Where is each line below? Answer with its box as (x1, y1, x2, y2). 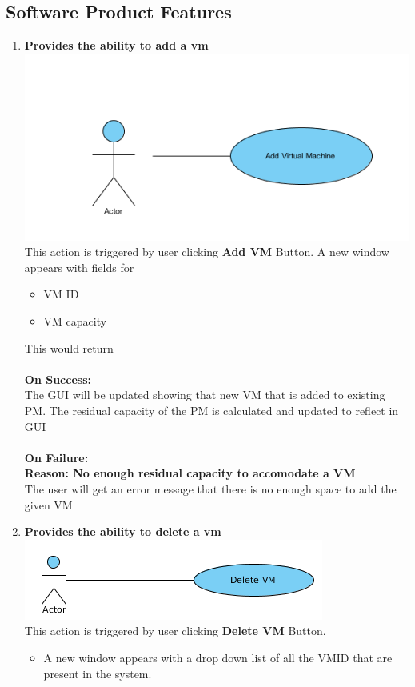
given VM (24, 496, 73, 513)
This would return (24, 339, 114, 356)
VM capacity (43, 313, 107, 330)
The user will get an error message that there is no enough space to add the (24, 481, 397, 497)
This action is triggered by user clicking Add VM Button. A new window (24, 243, 389, 260)
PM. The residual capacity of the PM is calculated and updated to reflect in (24, 402, 399, 419)
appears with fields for (24, 258, 134, 275)
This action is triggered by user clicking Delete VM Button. (24, 622, 326, 639)
